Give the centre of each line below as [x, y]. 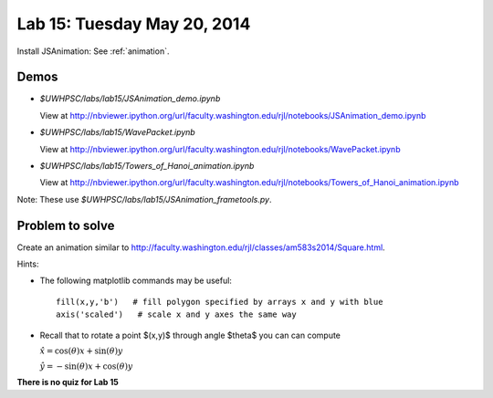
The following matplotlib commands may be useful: [136, 281]
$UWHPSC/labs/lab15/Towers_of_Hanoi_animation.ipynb [147, 166]
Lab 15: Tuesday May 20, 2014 [134, 24]
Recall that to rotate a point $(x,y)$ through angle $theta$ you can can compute [190, 335]
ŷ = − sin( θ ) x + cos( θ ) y [86, 366]
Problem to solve [66, 225]
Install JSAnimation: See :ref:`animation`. [93, 51]
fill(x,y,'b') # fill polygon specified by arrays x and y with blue [220, 302]
